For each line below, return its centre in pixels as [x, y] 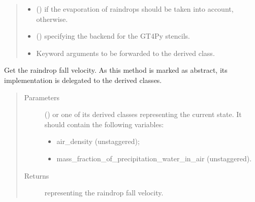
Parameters [42, 97]
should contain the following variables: [104, 124]
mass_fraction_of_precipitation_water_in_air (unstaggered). [154, 158]
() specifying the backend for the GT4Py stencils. [113, 36]
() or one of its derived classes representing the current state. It [143, 114]
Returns [37, 175]
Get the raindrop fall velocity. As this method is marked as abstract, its [116, 70]
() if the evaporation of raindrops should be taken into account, [135, 9]
